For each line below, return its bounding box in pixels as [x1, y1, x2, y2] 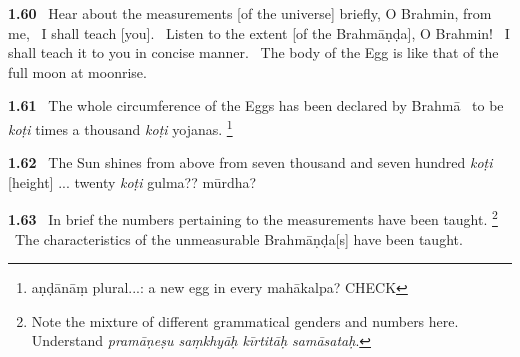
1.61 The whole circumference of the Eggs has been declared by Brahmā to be [8, 95, 504, 116]
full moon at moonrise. [8, 61, 147, 82]
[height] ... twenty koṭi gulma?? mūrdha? [8, 171, 257, 192]
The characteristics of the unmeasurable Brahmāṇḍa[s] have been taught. [14, 228, 463, 249]
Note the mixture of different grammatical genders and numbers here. [31, 310, 459, 331]
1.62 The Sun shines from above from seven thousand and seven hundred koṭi [8, 152, 493, 173]
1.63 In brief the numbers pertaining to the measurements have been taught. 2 [8, 206, 498, 230]
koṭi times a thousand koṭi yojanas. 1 [8, 115, 233, 139]
